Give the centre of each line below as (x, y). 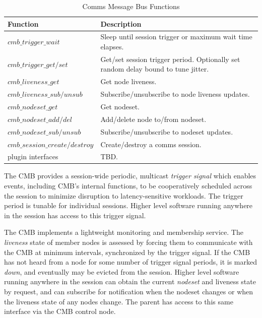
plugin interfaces (33, 156)
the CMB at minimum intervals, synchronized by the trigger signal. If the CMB (127, 252)
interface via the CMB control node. (60, 311)
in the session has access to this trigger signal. (75, 215)
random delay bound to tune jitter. (155, 69)
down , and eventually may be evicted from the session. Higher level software (122, 271)
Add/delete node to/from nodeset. (153, 119)
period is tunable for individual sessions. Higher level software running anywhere (128, 205)
